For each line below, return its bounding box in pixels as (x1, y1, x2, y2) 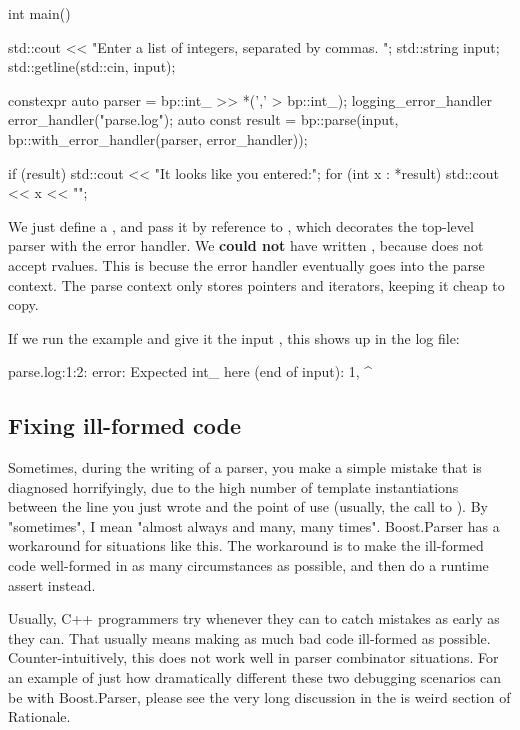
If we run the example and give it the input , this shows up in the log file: (8, 327, 460, 348)
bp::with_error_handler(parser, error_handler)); (8, 128, 308, 149)
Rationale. (8, 706, 71, 727)
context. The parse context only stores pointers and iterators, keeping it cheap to (8, 274, 505, 295)
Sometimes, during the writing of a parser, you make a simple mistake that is (8, 457, 482, 478)
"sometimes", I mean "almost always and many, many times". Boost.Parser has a (8, 515, 500, 536)
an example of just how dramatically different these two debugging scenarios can (8, 667, 502, 688)
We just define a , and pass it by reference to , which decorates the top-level (8, 215, 474, 236)
